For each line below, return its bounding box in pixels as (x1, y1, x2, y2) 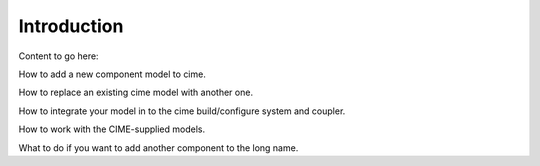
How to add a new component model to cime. (18, 68, 207, 80)
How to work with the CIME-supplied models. (18, 123, 205, 135)
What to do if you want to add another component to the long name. (18, 141, 299, 154)
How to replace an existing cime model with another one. (18, 86, 254, 99)
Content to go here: (18, 50, 99, 62)
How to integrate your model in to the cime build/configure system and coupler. (18, 105, 346, 117)
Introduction (18, 15, 124, 37)
